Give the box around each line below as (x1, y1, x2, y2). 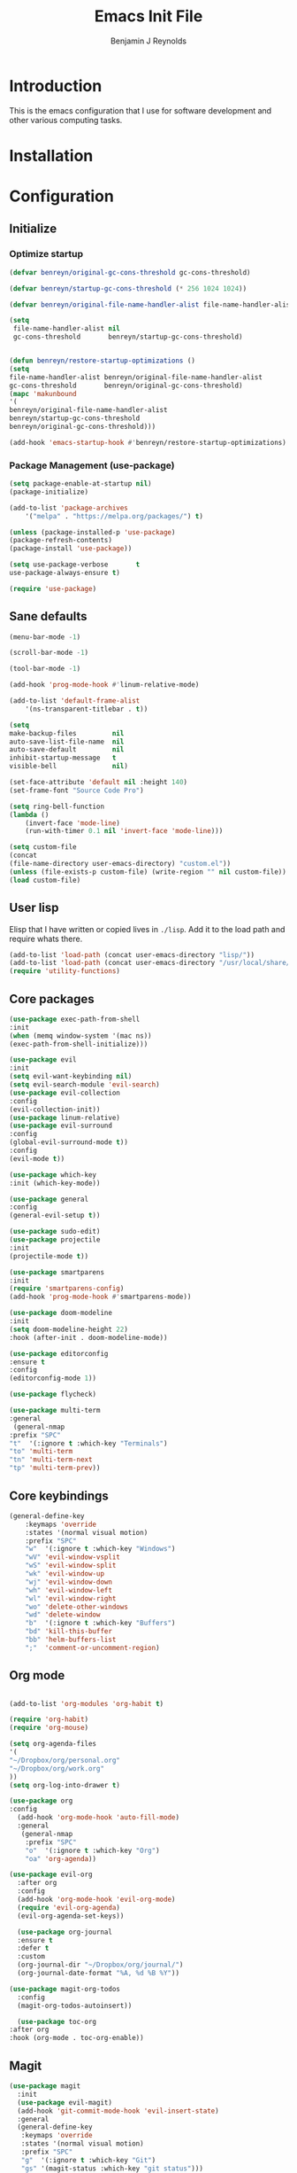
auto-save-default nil (9, 745, 125, 754)
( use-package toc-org (17, 2017, 97, 2026)
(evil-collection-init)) (9, 1105, 101, 1114)
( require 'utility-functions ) (9, 967, 121, 976)
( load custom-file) (9, 876, 81, 884)
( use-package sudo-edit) (9, 1227, 101, 1236)
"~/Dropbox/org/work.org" (9, 1764, 104, 1773)
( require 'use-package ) (9, 584, 97, 593)
